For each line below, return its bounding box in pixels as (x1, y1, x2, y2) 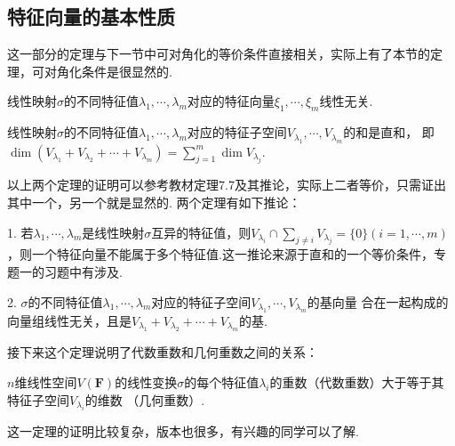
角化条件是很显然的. (56, 61, 172, 80)
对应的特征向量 (187, 92, 275, 110)
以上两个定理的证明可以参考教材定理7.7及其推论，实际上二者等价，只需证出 (7, 175, 446, 194)
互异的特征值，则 (151, 223, 251, 241)
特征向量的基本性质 (7, 3, 175, 30)
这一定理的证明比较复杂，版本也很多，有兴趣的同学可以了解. (7, 421, 359, 440)
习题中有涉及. (44, 262, 123, 280)
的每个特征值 (184, 372, 259, 391)
